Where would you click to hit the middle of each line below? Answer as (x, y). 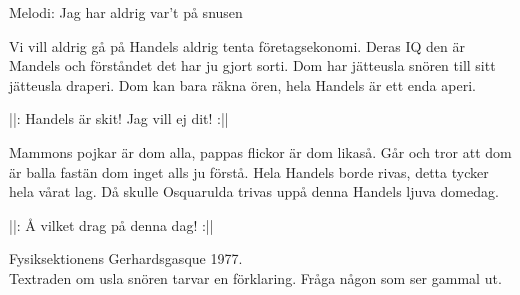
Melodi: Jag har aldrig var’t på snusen (126, 12)
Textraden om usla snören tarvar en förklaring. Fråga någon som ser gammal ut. (255, 277)
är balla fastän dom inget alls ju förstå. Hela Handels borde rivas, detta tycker (249, 171)
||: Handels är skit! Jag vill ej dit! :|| (119, 118)
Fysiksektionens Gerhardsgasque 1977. (126, 258)
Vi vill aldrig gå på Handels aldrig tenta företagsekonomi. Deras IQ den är (237, 45)
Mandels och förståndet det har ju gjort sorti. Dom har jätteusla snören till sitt (252, 65)
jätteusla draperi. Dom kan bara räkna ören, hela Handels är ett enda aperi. (242, 84)
